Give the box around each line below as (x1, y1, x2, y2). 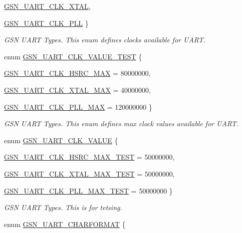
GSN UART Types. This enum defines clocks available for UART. (4, 34, 206, 45)
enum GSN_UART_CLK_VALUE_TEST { (4, 51, 142, 61)
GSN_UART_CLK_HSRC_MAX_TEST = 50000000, (4, 152, 175, 162)
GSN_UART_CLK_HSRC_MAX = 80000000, (4, 68, 151, 78)
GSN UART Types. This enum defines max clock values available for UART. (4, 118, 239, 129)
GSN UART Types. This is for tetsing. (4, 202, 122, 213)
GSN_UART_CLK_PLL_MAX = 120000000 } (4, 101, 153, 112)
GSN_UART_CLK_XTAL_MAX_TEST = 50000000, (4, 168, 175, 179)
